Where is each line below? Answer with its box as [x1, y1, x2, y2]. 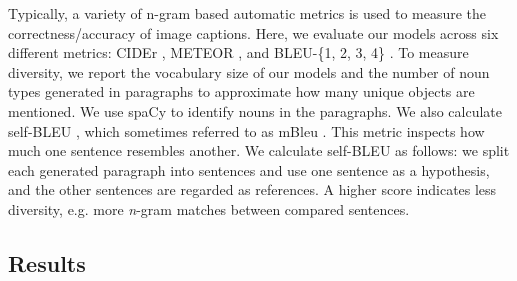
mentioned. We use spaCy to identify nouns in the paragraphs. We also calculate [8, 100, 502, 121]
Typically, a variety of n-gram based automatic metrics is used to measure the [8, 3, 487, 23]
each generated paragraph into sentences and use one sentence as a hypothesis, [8, 159, 490, 180]
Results [8, 247, 86, 278]
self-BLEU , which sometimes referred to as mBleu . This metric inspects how [8, 120, 485, 141]
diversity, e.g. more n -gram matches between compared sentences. [8, 198, 410, 219]
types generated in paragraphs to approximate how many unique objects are [8, 81, 475, 102]
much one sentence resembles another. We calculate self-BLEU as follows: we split [8, 140, 510, 161]
